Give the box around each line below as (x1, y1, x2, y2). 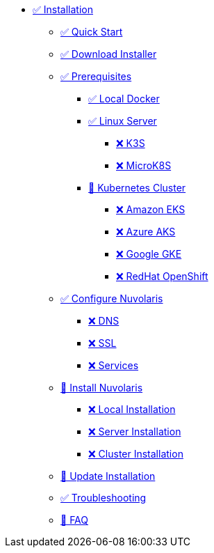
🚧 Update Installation (60, 470, 156, 482)
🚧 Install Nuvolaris (60, 382, 143, 394)
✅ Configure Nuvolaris (60, 293, 163, 304)
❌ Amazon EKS (116, 203, 186, 215)
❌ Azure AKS (116, 226, 176, 237)
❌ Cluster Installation (88, 448, 183, 460)
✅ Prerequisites (60, 70, 132, 82)
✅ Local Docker (88, 93, 160, 104)
